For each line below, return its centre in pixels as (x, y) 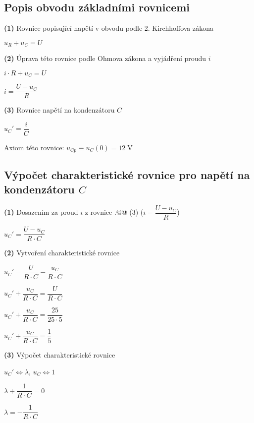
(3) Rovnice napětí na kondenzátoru (59, 110)
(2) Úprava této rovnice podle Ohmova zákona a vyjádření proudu (105, 58)
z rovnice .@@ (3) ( (114, 212)
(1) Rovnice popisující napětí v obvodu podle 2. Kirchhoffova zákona (109, 28)
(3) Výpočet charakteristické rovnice (60, 355)
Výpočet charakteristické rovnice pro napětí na (127, 174)
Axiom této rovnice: (34, 148)
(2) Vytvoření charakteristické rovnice (62, 253)
